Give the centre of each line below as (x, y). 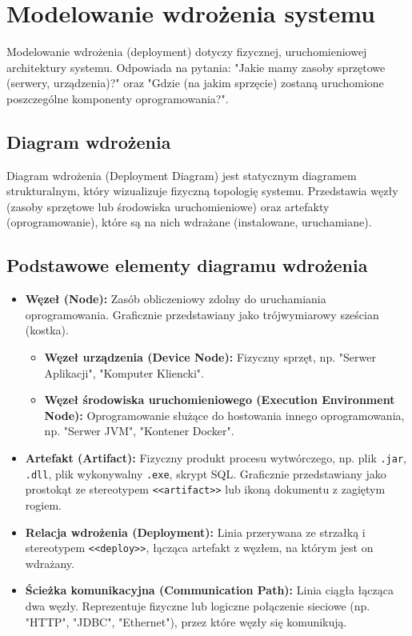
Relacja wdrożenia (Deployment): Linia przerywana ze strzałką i (195, 532)
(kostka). (47, 330)
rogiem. (43, 505)
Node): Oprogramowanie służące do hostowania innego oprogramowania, (224, 415)
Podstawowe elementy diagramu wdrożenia (187, 265)
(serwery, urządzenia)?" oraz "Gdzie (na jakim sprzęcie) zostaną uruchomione (195, 83)
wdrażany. (50, 563)
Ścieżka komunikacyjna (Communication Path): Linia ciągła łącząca (209, 590)
